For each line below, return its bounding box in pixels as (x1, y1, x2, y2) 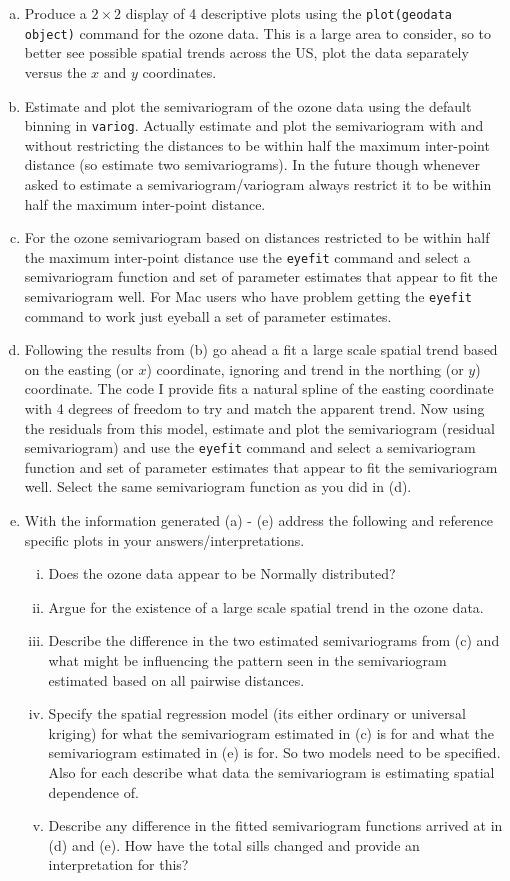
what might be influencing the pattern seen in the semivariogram (48, 650, 447, 670)
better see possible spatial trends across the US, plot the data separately (24, 42, 469, 63)
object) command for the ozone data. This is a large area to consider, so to (24, 22, 492, 43)
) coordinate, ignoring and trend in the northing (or (146, 358, 464, 379)
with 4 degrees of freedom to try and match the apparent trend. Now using (24, 398, 485, 418)
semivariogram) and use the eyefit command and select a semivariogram (24, 437, 476, 458)
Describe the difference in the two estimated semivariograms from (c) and (48, 630, 500, 651)
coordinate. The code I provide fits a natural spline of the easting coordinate (24, 378, 494, 399)
